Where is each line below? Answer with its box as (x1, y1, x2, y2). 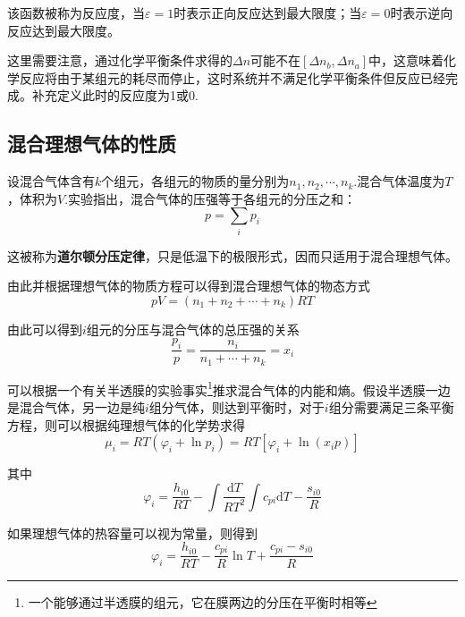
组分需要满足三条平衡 (328, 398, 454, 416)
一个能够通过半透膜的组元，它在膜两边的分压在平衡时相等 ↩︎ (28, 593, 377, 612)
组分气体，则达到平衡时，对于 (148, 398, 325, 416)
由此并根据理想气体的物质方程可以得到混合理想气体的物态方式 (7, 276, 370, 295)
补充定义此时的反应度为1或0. (31, 86, 199, 105)
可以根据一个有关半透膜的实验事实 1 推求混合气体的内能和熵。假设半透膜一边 (7, 377, 451, 399)
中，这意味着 (368, 51, 444, 70)
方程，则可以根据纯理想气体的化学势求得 (7, 415, 245, 434)
